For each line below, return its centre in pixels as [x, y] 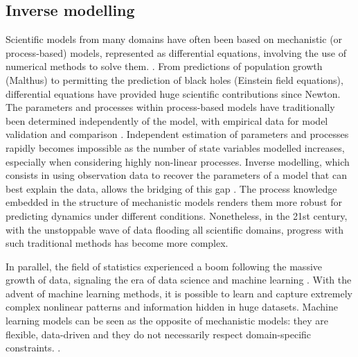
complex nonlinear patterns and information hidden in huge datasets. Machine [172, 307]
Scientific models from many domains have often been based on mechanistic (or [174, 39]
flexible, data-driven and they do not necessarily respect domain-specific [159, 334]
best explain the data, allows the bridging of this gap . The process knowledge [171, 188]
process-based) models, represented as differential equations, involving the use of [176, 52]
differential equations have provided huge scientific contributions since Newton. [173, 93]
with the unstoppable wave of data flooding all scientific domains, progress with [175, 229]
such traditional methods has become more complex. [117, 243]
